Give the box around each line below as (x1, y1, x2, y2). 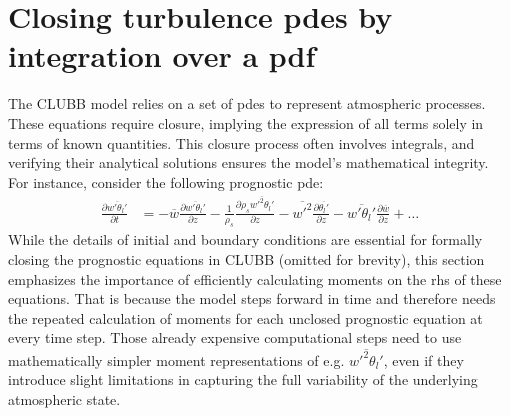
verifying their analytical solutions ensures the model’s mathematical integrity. (8, 152, 489, 173)
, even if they (383, 349, 464, 370)
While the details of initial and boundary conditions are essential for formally (8, 229, 483, 250)
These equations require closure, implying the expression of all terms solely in (8, 112, 484, 133)
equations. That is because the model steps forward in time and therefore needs (8, 288, 496, 309)
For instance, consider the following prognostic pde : (8, 171, 324, 192)
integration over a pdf (8, 35, 316, 76)
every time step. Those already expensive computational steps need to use (8, 327, 462, 348)
